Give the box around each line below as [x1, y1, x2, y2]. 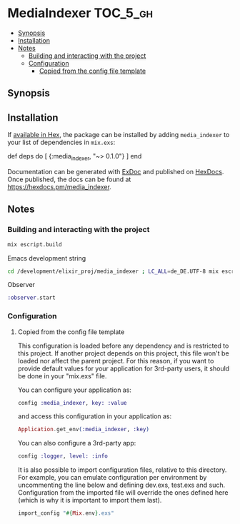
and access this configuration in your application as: [17, 412, 172, 420]
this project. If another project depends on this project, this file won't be [17, 348, 230, 358]
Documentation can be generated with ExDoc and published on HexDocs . [7, 167, 224, 176]
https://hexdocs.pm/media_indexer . [7, 182, 112, 191]
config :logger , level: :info [17, 453, 109, 460]
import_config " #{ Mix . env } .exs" [17, 510, 114, 517]
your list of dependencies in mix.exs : [7, 138, 116, 147]
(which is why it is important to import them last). [17, 496, 162, 505]
